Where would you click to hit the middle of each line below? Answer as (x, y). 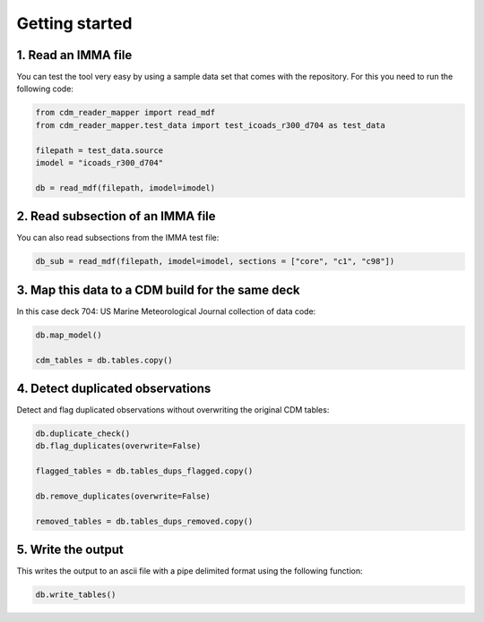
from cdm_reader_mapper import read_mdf (125, 113)
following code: (45, 89)
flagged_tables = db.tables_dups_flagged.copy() (144, 471)
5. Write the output (70, 550)
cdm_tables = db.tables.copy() (104, 360)
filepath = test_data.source (99, 150)
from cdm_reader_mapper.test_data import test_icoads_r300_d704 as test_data (210, 125)
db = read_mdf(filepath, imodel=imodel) (125, 187)
